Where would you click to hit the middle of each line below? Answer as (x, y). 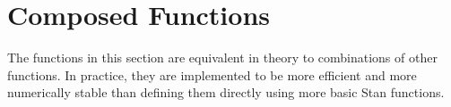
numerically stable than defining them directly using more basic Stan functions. (226, 92)
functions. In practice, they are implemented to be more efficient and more (212, 74)
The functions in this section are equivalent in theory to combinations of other (222, 58)
